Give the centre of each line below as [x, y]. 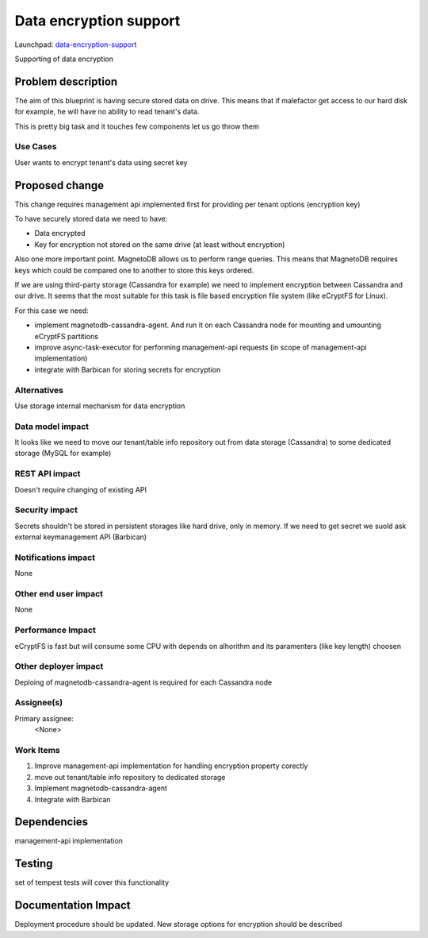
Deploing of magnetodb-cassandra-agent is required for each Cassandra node [143, 682]
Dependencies [52, 822]
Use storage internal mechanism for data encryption [100, 406]
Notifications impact [55, 558]
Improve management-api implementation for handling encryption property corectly [171, 766]
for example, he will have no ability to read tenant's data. [107, 112]
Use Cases [36, 147]
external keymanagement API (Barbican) [80, 537]
